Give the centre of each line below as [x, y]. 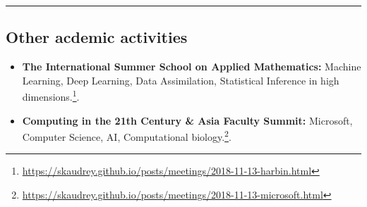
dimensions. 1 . [51, 96]
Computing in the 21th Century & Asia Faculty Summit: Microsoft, [187, 120]
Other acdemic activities [97, 37]
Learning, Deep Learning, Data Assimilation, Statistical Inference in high [181, 80]
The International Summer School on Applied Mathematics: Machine [192, 67]
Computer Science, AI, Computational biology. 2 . [127, 136]
